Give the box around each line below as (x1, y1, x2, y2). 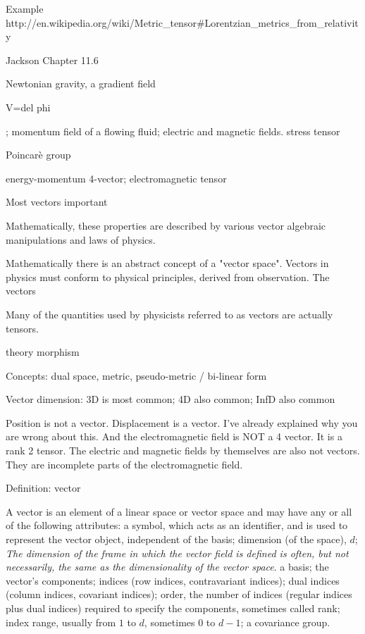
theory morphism (6, 344, 80, 359)
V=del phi (6, 99, 51, 114)
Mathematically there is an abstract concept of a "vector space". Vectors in (6, 256, 329, 271)
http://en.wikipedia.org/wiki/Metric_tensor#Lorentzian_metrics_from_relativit (6, 15, 359, 30)
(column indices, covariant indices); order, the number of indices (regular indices (6, 587, 352, 602)
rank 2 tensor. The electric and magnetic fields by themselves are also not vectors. (6, 443, 360, 458)
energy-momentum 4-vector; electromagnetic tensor (6, 170, 227, 185)
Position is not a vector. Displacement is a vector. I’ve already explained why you (6, 415, 358, 430)
